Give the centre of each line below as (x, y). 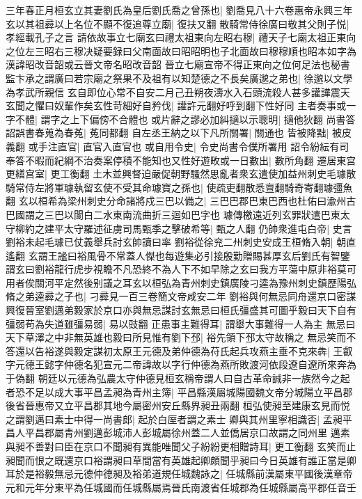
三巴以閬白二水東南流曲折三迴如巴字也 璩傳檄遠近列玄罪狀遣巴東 (192, 214)
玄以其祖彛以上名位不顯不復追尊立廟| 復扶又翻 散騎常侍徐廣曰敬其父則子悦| (178, 23)
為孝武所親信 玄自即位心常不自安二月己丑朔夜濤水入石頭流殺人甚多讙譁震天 (178, 92)
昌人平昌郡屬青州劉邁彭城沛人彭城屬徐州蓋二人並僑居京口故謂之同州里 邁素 (178, 433)
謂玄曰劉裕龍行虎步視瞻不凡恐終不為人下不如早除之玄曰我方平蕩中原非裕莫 (176, 269)
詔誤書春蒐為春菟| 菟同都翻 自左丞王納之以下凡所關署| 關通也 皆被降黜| (167, 133)
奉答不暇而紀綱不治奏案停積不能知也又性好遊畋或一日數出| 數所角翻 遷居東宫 (181, 160)
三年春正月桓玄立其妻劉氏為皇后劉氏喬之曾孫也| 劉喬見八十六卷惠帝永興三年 (179, 10)
